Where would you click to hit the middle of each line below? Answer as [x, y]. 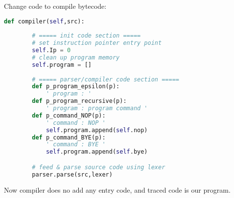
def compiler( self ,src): [44, 21]
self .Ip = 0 [51, 50]
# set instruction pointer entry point [97, 43]
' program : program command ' [97, 109]
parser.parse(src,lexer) [72, 174]
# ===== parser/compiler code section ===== [105, 79]
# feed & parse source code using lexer [99, 167]
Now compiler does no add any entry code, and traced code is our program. [117, 189]
